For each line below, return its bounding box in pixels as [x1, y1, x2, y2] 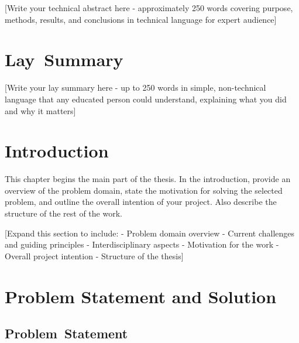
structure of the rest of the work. [5, 207, 122, 219]
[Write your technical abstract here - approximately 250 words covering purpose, [5, 2, 293, 13]
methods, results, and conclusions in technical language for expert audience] [5, 13, 277, 25]
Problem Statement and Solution [5, 284, 277, 308]
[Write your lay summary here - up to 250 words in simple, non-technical [5, 81, 266, 94]
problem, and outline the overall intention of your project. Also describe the [5, 195, 277, 208]
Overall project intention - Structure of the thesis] [5, 249, 184, 262]
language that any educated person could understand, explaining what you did [5, 92, 287, 105]
